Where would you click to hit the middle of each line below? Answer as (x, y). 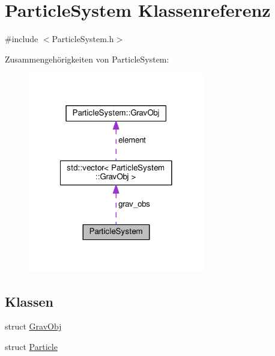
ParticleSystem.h (83, 39)
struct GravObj (33, 326)
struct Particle (31, 346)
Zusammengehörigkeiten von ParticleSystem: (87, 59)
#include (22, 39)
